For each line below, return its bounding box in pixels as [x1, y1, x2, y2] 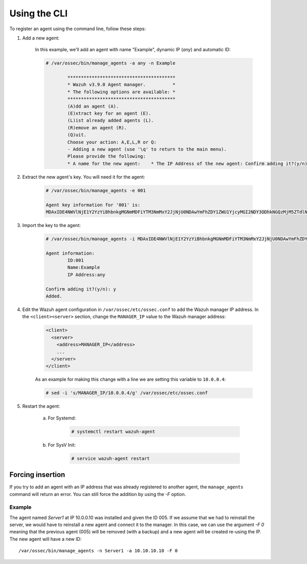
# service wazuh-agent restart [71, 455, 150, 461]
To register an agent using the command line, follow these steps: [9, 26, 146, 32]
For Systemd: [48, 415, 76, 421]
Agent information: [46, 250, 95, 256]
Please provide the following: [67, 154, 146, 159]
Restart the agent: [22, 403, 60, 409]
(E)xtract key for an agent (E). [67, 111, 151, 116]
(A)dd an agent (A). [67, 103, 119, 109]
